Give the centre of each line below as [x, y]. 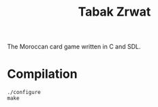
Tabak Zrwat [114, 12]
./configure [24, 93]
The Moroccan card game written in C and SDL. [74, 47]
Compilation [42, 74]
